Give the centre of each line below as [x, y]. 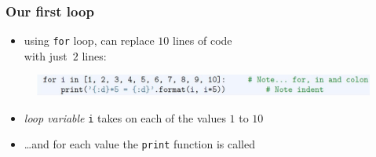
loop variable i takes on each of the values [125, 117]
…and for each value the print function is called [139, 144]
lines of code [203, 40]
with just [46, 55]
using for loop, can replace [89, 40]
